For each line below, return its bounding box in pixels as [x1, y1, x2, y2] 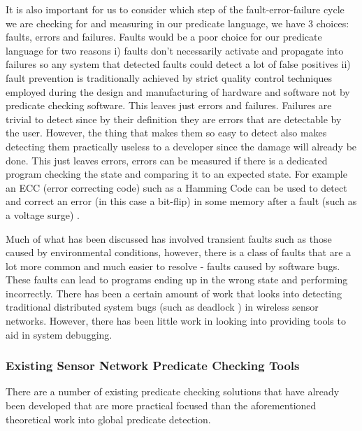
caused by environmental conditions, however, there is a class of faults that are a [6, 245, 352, 260]
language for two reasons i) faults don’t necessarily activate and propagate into [6, 43, 344, 57]
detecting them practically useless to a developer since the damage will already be [6, 139, 357, 153]
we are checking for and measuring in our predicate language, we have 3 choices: [6, 15, 349, 30]
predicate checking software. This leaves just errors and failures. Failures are [6, 98, 332, 113]
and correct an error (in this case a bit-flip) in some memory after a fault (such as [6, 194, 357, 209]
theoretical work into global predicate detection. [6, 411, 211, 426]
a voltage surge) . [6, 207, 80, 222]
